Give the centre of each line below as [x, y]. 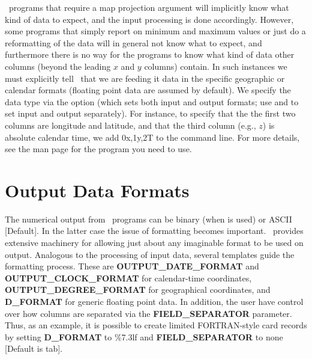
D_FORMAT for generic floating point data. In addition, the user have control [154, 301]
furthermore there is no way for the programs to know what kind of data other [150, 54]
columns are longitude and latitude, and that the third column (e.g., [130, 125]
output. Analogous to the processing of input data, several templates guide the [150, 254]
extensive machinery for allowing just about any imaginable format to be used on [154, 243]
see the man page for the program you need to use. [98, 149]
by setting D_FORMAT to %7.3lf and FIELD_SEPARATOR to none [144, 336]
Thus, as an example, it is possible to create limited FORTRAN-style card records [156, 325]
